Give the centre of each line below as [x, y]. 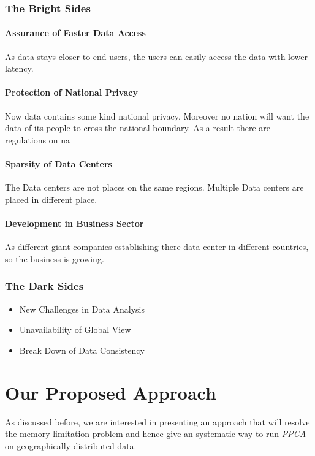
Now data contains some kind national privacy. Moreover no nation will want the [157, 116]
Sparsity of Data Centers [59, 164]
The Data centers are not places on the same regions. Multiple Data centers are [154, 187]
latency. [19, 68]
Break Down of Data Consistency [82, 350]
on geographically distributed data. [71, 445]
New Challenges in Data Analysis [82, 309]
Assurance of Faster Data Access [75, 33]
